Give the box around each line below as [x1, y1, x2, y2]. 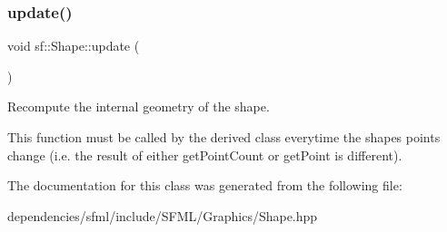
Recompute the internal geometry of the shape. [7, 97, 270, 116]
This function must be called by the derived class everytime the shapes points [7, 128, 441, 146]
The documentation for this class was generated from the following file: [7, 176, 402, 195]
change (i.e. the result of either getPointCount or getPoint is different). [7, 145, 402, 164]
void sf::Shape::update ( [7, 36, 140, 55]
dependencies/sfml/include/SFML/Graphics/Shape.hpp [7, 206, 318, 225]
